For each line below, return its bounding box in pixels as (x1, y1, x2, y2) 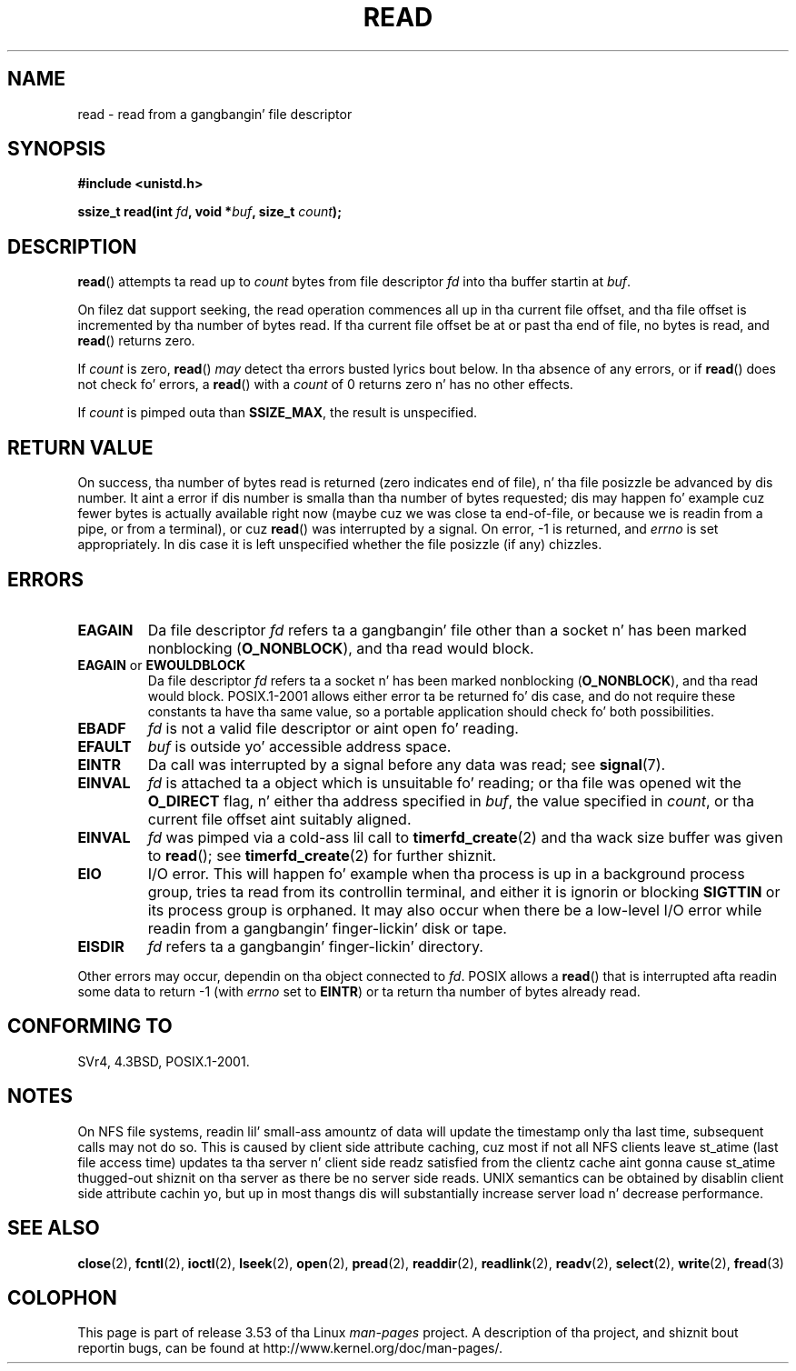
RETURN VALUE (7, 435, 154, 459)
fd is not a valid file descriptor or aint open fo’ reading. (147, 718, 519, 737)
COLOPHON (7, 1286, 117, 1309)
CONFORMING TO (7, 1015, 173, 1038)
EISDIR (77, 936, 124, 956)
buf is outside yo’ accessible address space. (147, 736, 452, 756)
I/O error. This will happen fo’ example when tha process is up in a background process (147, 864, 745, 883)
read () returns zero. (77, 333, 195, 349)
